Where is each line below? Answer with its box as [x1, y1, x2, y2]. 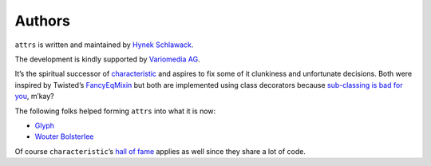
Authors [14, 12, 71, 30]
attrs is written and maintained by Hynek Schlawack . [14, 40, 194, 49]
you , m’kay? [14, 92, 55, 101]
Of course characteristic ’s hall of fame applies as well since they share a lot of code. [14, 146, 306, 156]
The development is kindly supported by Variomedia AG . [14, 54, 200, 64]
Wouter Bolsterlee [34, 132, 94, 141]
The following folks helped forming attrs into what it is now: [14, 106, 216, 116]
